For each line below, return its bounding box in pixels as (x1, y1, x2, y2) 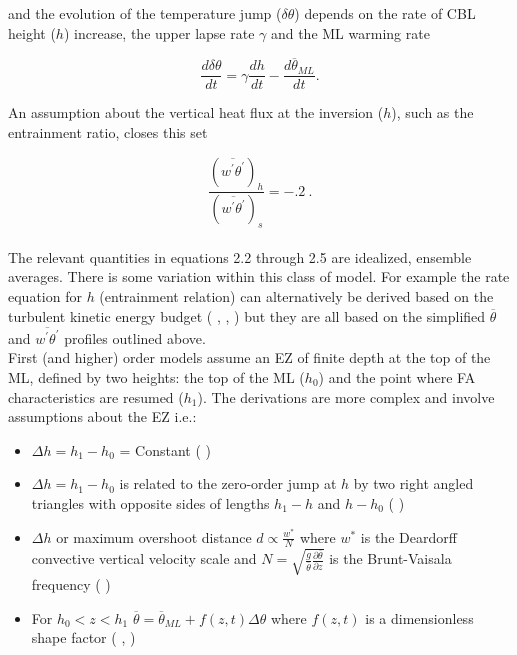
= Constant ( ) (119, 439, 212, 460)
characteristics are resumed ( (8, 386, 184, 407)
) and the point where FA (318, 367, 476, 387)
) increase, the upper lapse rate (63, 22, 255, 43)
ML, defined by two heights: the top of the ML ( (8, 367, 305, 387)
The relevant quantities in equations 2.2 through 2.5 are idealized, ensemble (8, 246, 472, 267)
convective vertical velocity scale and (31, 548, 257, 569)
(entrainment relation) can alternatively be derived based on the (99, 285, 494, 306)
